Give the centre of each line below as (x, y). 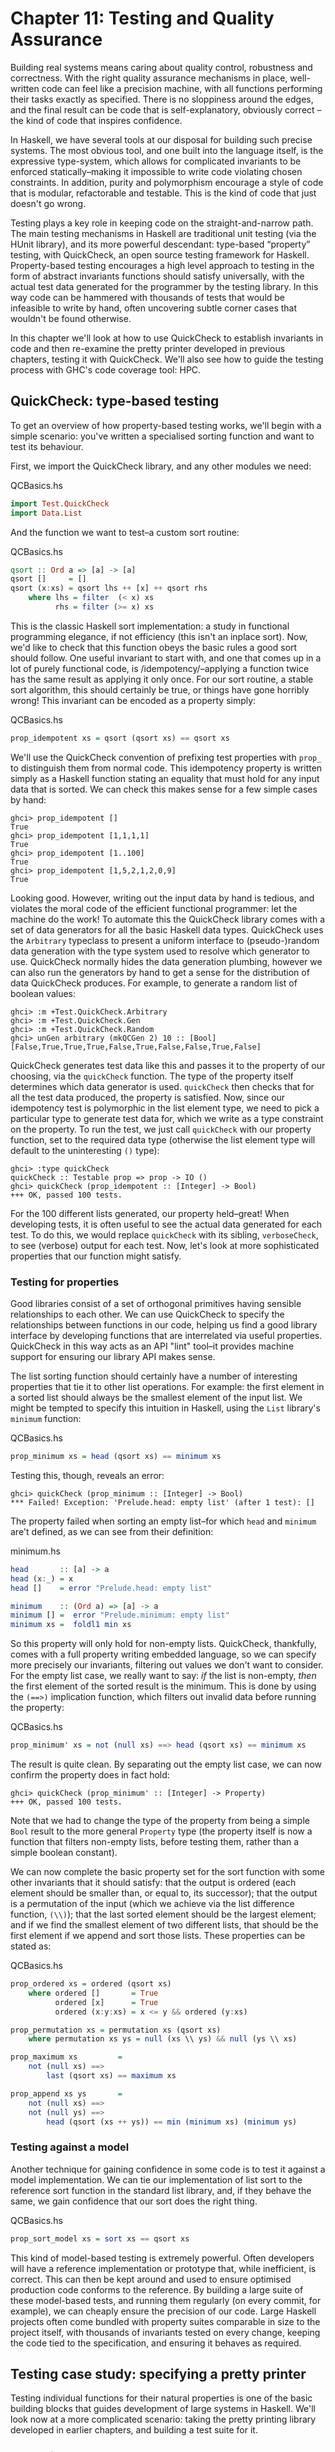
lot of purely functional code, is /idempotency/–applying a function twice (160, 668)
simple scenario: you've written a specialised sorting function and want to (162, 436)
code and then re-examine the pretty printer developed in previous (148, 348)
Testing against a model (70, 2147)
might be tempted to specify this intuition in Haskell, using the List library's (165, 1408)
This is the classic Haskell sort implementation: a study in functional (150, 626)
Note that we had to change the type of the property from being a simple (160, 1821)
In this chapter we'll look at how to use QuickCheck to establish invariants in (167, 338)
